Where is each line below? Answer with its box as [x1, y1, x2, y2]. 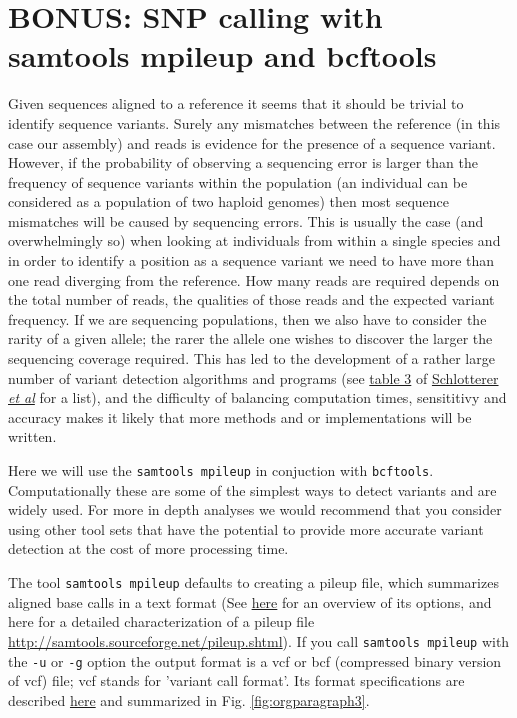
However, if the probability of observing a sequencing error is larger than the [8, 152, 478, 173]
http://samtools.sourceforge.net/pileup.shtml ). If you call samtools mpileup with [8, 630, 510, 651]
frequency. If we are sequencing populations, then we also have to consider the [8, 308, 487, 329]
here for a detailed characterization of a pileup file [8, 611, 315, 632]
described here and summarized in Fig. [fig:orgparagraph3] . [8, 689, 370, 710]
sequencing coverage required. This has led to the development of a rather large [8, 348, 495, 369]
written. [8, 426, 57, 447]
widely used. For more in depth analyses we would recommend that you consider [8, 499, 502, 520]
